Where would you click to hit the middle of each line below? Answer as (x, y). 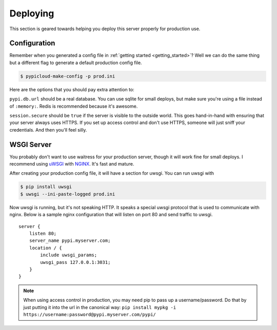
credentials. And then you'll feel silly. (48, 130)
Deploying (32, 13)
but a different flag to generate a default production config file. (76, 63)
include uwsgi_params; (69, 255)
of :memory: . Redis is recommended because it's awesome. (74, 106)
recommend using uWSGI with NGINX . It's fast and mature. (72, 164)
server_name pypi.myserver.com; (70, 241)
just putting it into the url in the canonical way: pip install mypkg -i (100, 307)
